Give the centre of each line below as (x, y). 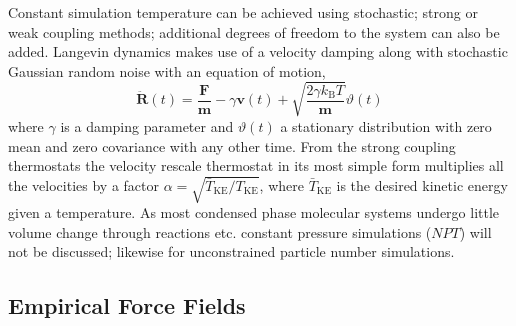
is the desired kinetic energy (422, 184)
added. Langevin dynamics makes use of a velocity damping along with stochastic (258, 51)
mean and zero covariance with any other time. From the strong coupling (232, 145)
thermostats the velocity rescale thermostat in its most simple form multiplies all (256, 165)
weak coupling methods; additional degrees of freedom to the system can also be (254, 31)
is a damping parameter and (147, 125)
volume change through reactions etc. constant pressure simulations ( (220, 231)
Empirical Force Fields (127, 305)
